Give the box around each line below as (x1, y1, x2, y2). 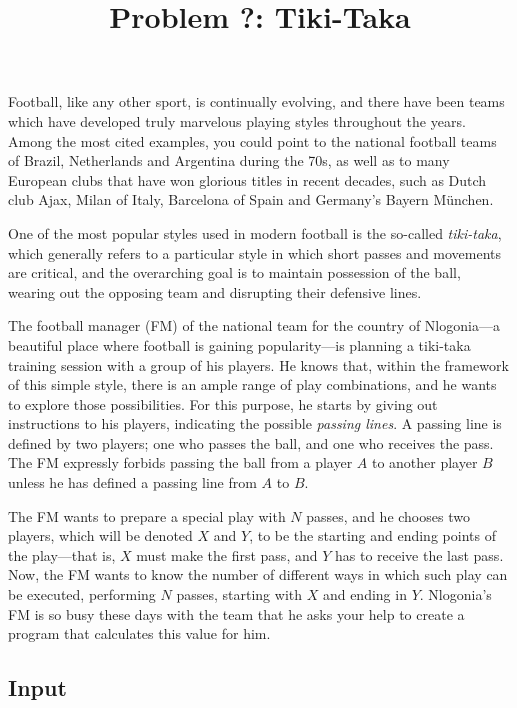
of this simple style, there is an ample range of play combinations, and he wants (8, 374, 497, 395)
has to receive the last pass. (334, 544, 504, 565)
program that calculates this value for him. (8, 623, 271, 644)
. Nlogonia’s (419, 584, 492, 605)
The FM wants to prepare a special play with (8, 505, 286, 526)
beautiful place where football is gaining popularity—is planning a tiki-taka (8, 334, 471, 355)
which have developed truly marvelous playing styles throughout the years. (8, 110, 466, 131)
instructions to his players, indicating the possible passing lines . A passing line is (8, 413, 502, 434)
